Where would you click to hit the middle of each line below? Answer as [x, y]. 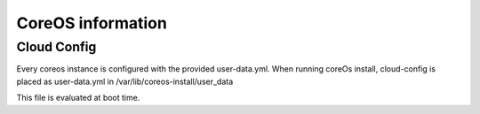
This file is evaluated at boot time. [78, 98]
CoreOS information [92, 23]
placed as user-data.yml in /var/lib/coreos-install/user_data [125, 81]
